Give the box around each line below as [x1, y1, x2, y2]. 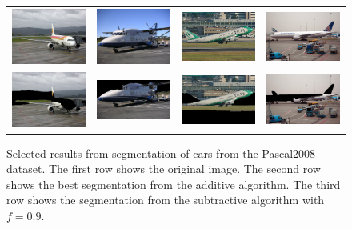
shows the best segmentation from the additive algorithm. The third [6, 175, 341, 192]
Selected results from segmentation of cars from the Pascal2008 [6, 144, 316, 161]
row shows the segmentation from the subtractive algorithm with [6, 191, 325, 208]
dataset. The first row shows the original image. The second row [6, 160, 321, 177]
